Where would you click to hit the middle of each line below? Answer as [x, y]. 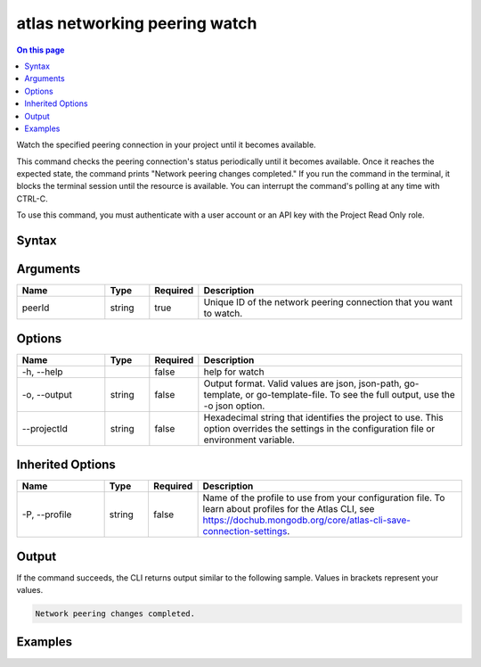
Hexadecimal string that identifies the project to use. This [324, 417]
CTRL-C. [32, 198]
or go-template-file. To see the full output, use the [351, 394]
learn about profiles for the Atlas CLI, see [289, 509]
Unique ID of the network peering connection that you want [328, 302]
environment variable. [249, 440]
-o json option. [234, 406]
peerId [36, 308]
